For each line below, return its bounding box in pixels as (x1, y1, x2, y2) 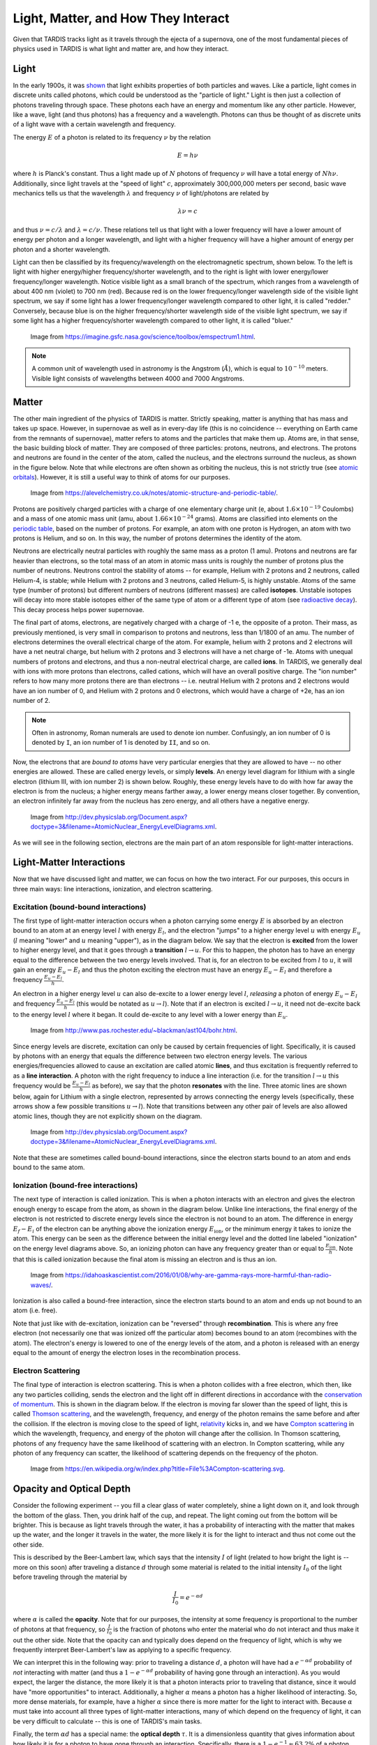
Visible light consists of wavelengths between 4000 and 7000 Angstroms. (31, 374, 244, 383)
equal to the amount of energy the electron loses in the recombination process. (13, 1349, 241, 1357)
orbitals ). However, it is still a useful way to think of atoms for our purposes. (13, 473, 230, 482)
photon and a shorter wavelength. (13, 245, 111, 253)
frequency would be (13, 1082, 71, 1090)
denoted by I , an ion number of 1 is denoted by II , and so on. (31, 738, 211, 747)
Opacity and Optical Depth (13, 1483, 131, 1495)
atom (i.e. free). (13, 1306, 58, 1315)
